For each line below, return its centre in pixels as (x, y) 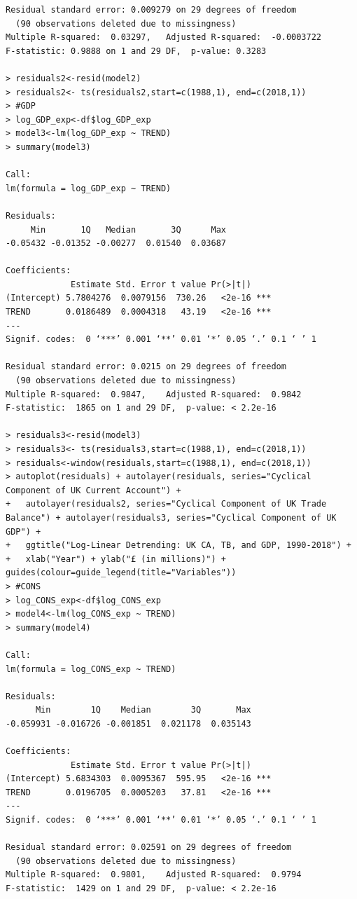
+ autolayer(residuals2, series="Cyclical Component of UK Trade (166, 504)
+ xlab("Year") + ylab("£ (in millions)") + (116, 559)
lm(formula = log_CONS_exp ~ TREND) (91, 669)
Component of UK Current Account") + (93, 490)
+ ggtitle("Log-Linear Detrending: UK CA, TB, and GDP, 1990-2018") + (178, 545)
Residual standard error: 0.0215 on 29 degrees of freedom (146, 367)
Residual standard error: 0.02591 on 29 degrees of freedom (149, 847)
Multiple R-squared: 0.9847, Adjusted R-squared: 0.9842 (154, 394)
